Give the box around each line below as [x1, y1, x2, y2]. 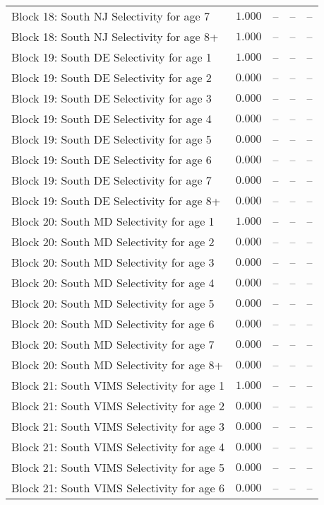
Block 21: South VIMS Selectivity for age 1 [11, 377, 225, 393]
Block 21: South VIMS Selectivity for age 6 [11, 480, 225, 496]
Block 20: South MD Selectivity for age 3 [11, 254, 215, 270]
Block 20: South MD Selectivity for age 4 [11, 274, 215, 291]
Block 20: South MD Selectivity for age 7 [11, 336, 215, 352]
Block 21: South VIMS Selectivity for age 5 [11, 459, 225, 475]
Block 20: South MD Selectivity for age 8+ [11, 356, 224, 373]
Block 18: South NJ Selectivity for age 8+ [11, 28, 219, 45]
